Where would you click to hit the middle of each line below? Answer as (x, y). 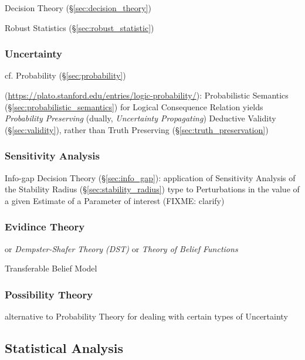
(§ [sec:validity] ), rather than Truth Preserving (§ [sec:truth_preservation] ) (137, 129)
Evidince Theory (45, 227)
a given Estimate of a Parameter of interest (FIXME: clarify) (115, 200)
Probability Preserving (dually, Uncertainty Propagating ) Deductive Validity (140, 118)
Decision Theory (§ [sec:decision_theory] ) (78, 8)
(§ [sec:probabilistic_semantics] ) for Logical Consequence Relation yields (134, 106)
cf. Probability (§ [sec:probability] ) (65, 75)
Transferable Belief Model (51, 268)
